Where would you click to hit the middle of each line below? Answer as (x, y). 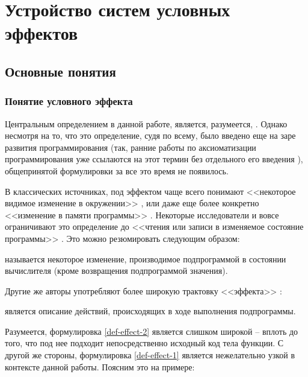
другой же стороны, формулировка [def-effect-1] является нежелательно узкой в (150, 355)
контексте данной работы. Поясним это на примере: (100, 366)
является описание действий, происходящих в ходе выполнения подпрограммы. (150, 311)
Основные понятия (60, 71)
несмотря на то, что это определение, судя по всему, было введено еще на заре (150, 135)
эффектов (42, 33)
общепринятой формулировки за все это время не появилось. (117, 170)
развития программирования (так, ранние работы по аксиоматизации (131, 147)
